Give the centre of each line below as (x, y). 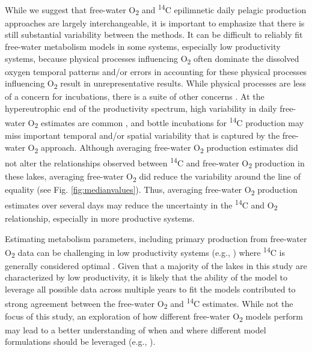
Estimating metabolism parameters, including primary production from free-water (156, 238)
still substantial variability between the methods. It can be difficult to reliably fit (154, 35)
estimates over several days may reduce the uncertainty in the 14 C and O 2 (141, 205)
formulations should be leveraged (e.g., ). (80, 341)
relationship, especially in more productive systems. (100, 218)
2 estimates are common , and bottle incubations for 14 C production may (169, 122)
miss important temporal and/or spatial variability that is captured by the (142, 135)
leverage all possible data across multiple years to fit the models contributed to (150, 289)
